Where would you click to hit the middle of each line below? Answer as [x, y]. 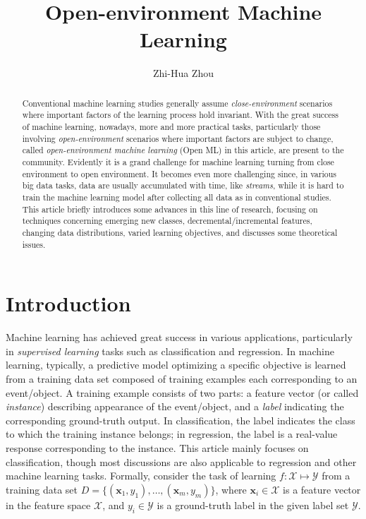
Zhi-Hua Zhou [183, 73]
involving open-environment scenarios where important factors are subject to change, [178, 138]
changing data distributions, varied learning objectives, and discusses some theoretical [180, 232]
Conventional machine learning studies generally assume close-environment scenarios [177, 103]
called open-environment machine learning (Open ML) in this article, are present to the [183, 150]
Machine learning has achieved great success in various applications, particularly [179, 337]
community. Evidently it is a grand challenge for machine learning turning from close [178, 161]
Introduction [68, 303]
